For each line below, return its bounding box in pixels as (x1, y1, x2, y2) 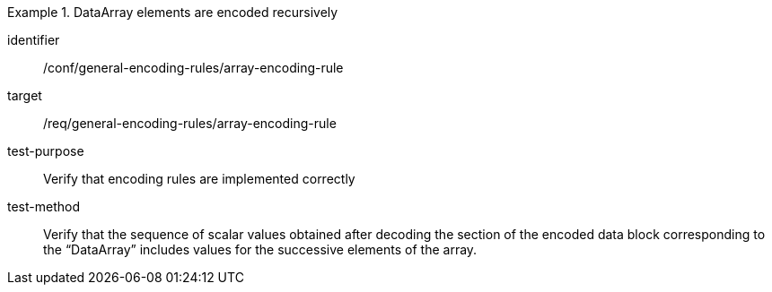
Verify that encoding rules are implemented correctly (43, 171, 355, 186)
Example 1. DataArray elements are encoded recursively (7, 4, 338, 20)
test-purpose (7, 143, 84, 159)
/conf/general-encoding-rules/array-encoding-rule (43, 60, 344, 75)
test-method (7, 199, 80, 214)
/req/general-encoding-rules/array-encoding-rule (43, 116, 337, 131)
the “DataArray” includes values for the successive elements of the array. (43, 242, 478, 257)
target (7, 88, 42, 103)
